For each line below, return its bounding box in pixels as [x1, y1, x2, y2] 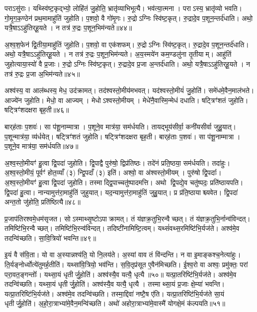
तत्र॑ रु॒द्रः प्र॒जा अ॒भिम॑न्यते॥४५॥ [4, 68, 80, 79]
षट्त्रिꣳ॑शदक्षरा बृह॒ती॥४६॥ [4, 104, 69, 115]
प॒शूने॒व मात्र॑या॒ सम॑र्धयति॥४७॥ [4, 141, 79, 151]
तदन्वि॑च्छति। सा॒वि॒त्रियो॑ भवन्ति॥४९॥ [4, 232, 96, 243]
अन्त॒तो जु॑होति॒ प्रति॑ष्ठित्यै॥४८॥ [4, 197, 81, 207]
